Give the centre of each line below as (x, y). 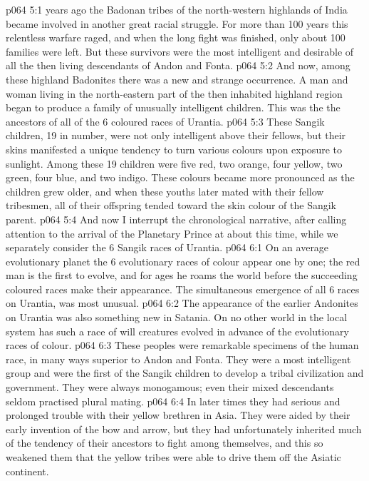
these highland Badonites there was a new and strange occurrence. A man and (177, 79)
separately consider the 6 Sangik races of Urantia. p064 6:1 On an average (167, 247)
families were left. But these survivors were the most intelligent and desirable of (180, 51)
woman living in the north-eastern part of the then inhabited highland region (174, 93)
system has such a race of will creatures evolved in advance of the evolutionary (177, 331)
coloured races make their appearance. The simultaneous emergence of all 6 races (183, 289)
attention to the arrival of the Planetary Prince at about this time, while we (172, 233)
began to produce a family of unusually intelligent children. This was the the (173, 107)
